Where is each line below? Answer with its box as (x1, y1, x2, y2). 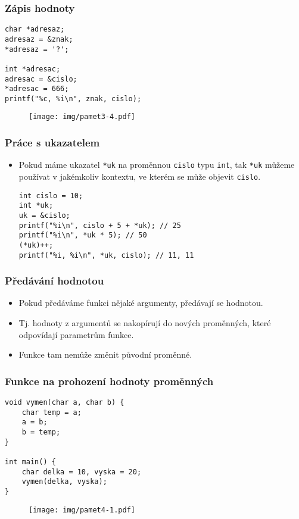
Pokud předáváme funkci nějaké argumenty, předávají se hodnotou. (18, 296, 263, 309)
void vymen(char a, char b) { (5, 398, 124, 407)
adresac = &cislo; (5, 74, 77, 83)
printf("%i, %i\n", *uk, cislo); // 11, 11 (18, 251, 194, 259)
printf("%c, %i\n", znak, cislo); (5, 94, 142, 103)
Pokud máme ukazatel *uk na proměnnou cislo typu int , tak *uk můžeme (18, 158, 295, 171)
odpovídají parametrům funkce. (18, 328, 134, 340)
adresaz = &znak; (5, 35, 73, 43)
